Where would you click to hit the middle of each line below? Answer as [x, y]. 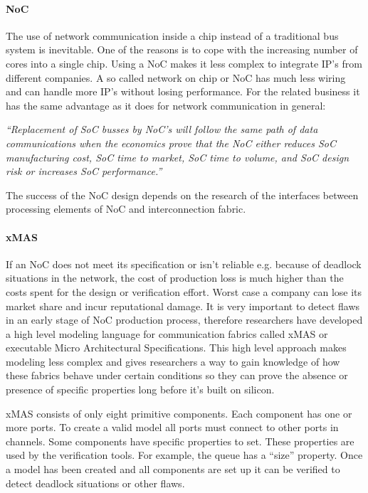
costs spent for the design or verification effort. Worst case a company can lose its [184, 291]
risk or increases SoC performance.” [84, 171]
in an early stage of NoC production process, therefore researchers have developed [184, 320]
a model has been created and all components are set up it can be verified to [173, 469]
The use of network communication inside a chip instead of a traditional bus [172, 35]
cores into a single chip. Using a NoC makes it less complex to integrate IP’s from [184, 63]
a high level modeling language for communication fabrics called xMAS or [167, 333]
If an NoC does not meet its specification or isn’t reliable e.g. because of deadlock [184, 264]
